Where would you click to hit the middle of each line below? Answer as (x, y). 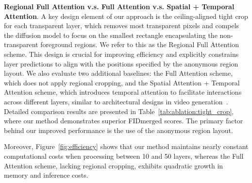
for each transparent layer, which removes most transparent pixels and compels (122, 25)
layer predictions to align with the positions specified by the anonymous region (121, 63)
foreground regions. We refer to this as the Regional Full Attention (140, 44)
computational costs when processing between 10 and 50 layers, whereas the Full (124, 156)
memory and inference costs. (46, 175)
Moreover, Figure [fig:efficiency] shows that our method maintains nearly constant (126, 146)
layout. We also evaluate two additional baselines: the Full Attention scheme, (118, 73)
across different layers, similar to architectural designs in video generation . (116, 101)
